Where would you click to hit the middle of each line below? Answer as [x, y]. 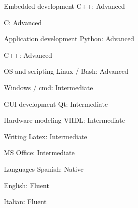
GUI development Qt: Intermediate [56, 104]
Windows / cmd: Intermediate [48, 87]
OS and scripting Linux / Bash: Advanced [66, 71]
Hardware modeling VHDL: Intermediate [64, 120]
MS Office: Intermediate [39, 152]
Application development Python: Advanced [69, 39]
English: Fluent [27, 185]
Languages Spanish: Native [44, 168]
